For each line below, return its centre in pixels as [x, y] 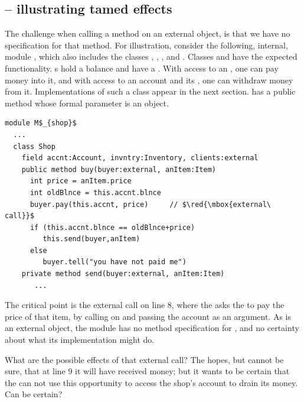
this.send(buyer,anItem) [91, 239]
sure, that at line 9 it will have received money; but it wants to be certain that [147, 371]
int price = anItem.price [81, 181]
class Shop [34, 146]
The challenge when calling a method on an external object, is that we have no [148, 33]
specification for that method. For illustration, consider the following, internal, [146, 45]
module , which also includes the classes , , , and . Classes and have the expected [151, 56]
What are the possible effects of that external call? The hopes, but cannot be [144, 359]
